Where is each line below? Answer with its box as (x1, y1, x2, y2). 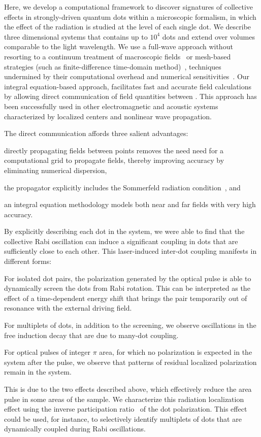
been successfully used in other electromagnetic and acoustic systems (4, 100, 218, 111)
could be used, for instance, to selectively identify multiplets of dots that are (4, 413, 242, 424)
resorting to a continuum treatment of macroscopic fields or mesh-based (4, 51, 231, 61)
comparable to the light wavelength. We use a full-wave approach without (4, 41, 233, 52)
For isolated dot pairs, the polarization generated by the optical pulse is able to (4, 273, 251, 283)
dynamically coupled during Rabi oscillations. (4, 423, 146, 434)
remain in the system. (4, 366, 72, 377)
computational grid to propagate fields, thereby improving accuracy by (4, 155, 224, 165)
